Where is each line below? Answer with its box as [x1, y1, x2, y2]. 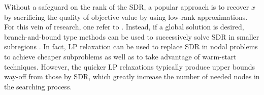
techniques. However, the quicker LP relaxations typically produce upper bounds [4, 61, 255, 72]
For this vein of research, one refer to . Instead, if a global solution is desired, [4, 21, 244, 32]
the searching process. [4, 81, 72, 91]
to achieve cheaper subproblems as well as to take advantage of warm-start [4, 51, 237, 61]
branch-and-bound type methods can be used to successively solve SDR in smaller [4, 31, 259, 42]
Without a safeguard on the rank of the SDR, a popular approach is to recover [4, 2, 249, 12]
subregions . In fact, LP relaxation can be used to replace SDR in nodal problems [4, 41, 258, 52]
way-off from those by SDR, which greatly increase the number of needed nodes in [4, 71, 260, 82]
